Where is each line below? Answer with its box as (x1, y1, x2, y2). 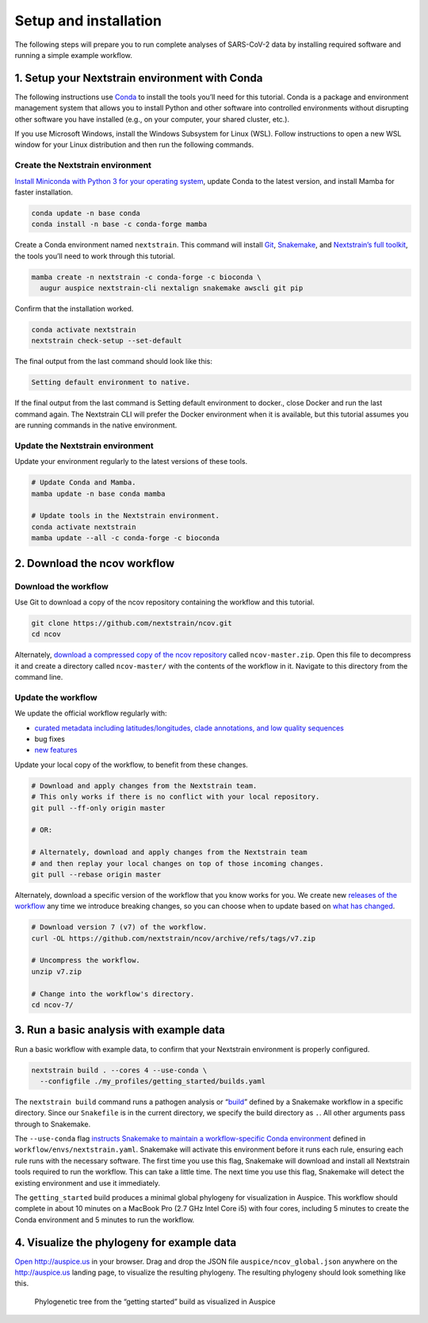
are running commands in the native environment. (14, 420, 178, 430)
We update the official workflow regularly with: (14, 708, 167, 718)
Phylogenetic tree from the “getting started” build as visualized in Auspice (34, 1297, 277, 1306)
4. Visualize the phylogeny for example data (14, 1236, 237, 1249)
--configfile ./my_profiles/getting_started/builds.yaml (40, 1076, 266, 1086)
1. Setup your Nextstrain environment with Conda (14, 71, 263, 85)
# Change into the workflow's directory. (31, 989, 195, 999)
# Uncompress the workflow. (31, 956, 140, 965)
